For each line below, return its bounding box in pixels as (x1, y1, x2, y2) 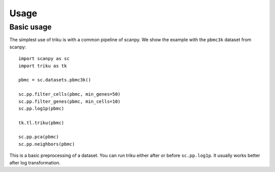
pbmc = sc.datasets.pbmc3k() (18, 77, 91, 83)
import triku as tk (18, 63, 67, 69)
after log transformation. (9, 159, 61, 165)
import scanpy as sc (18, 56, 70, 62)
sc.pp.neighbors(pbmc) (18, 141, 75, 147)
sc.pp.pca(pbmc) (18, 134, 59, 140)
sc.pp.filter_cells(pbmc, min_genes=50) (18, 92, 121, 97)
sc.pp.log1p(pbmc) (18, 105, 65, 111)
